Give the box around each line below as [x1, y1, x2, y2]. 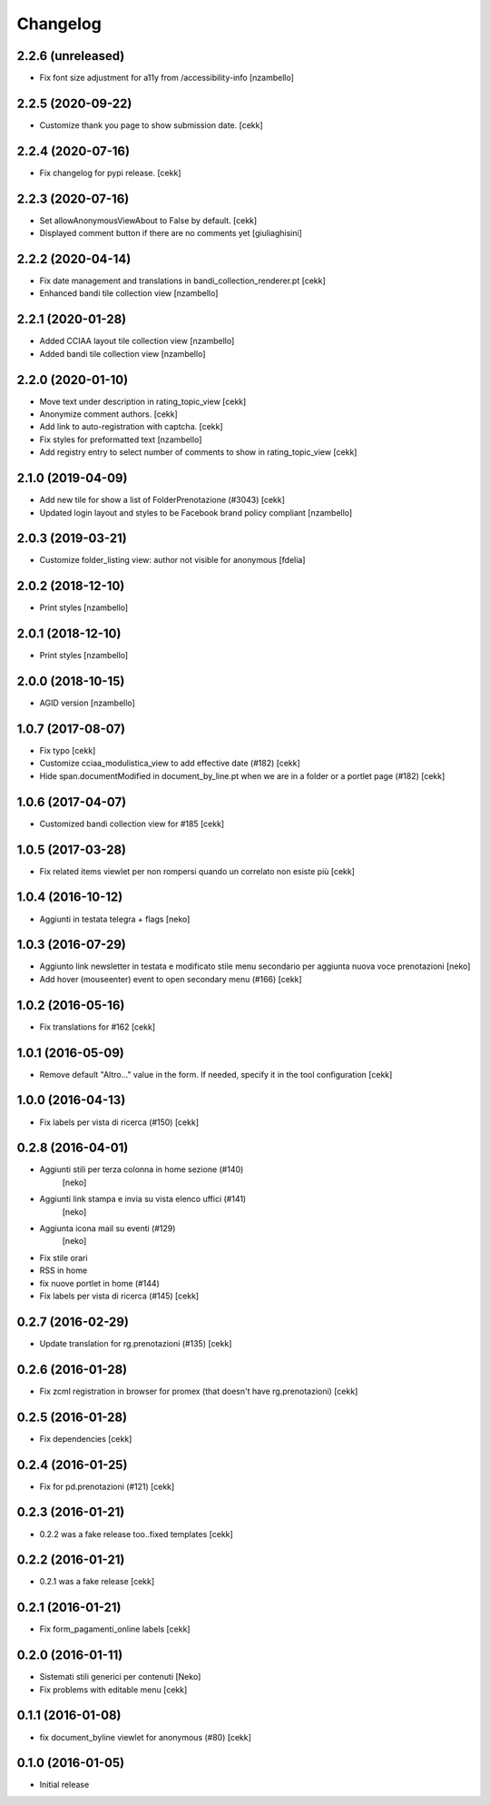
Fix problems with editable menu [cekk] [39, 1684, 188, 1695]
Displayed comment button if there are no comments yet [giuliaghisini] [39, 228, 303, 239]
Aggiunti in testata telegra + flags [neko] [39, 913, 191, 924]
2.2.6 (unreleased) [16, 48, 125, 64]
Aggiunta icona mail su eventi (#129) [39, 1223, 176, 1234]
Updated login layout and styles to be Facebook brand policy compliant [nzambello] [39, 507, 353, 518]
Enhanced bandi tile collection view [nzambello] [39, 288, 219, 299]
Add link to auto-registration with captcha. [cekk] [39, 421, 223, 432]
